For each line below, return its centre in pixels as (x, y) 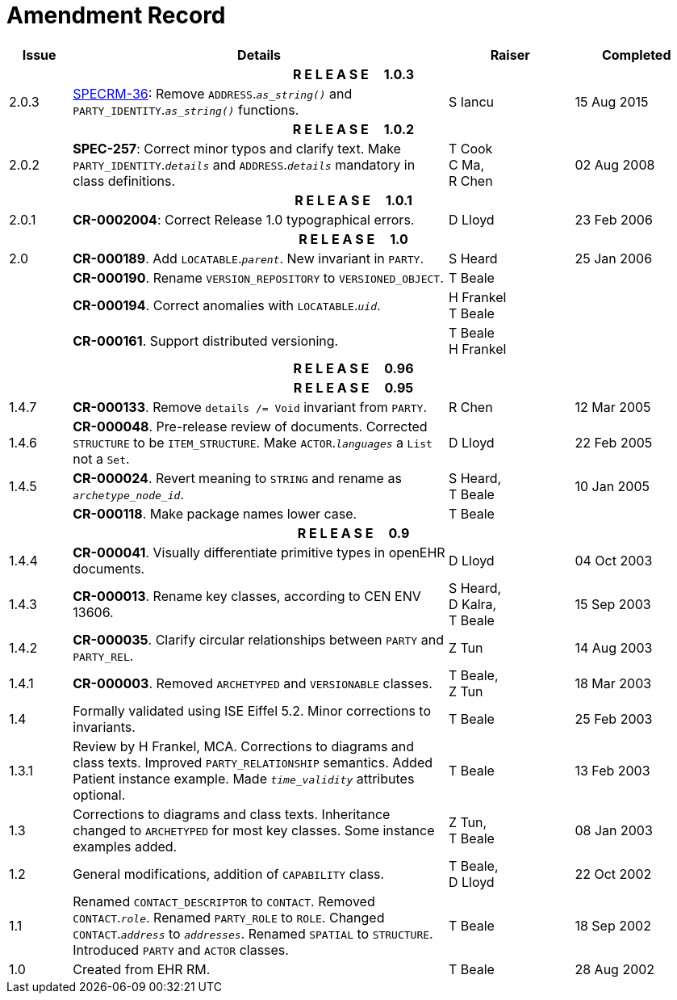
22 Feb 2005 (614, 442)
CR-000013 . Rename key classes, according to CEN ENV (247, 596)
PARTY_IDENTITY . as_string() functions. (186, 109)
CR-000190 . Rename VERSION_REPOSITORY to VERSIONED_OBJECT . (258, 277)
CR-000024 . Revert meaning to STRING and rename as (237, 478)
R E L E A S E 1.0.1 (353, 200)
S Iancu (471, 101)
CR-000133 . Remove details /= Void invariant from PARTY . (250, 407)
